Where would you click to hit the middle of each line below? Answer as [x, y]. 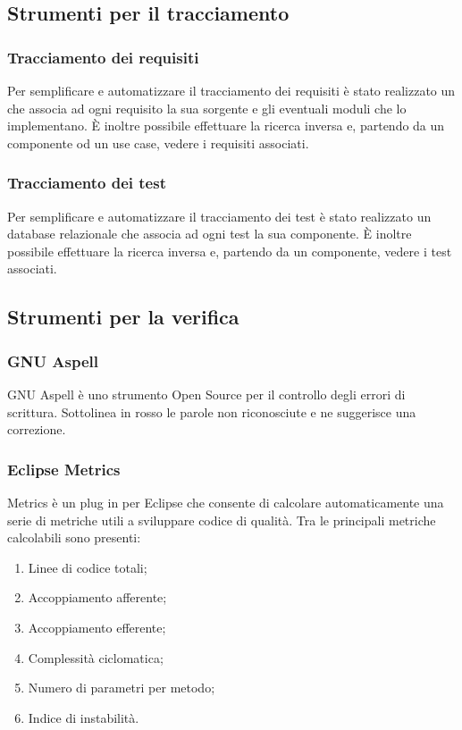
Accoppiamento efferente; [97, 627]
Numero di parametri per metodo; [122, 688]
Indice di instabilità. [84, 717]
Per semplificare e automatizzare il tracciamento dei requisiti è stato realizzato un [231, 90]
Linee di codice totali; [88, 567]
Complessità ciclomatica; [96, 657]
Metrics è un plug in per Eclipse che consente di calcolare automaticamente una [226, 502]
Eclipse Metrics [64, 469]
